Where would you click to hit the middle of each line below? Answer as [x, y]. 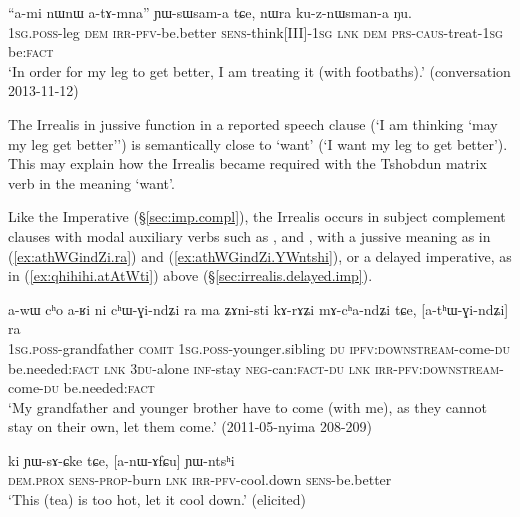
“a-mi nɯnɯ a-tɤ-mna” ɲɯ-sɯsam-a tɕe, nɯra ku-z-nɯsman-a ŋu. [210, 12]
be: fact [31, 51]
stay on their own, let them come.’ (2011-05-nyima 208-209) [190, 426]
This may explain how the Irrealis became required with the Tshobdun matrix [247, 163]
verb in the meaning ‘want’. [91, 182]
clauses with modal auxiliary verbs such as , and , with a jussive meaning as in [249, 235]
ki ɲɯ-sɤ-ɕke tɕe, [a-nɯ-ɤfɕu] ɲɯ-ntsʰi [121, 459]
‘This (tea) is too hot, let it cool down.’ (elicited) [157, 499]
